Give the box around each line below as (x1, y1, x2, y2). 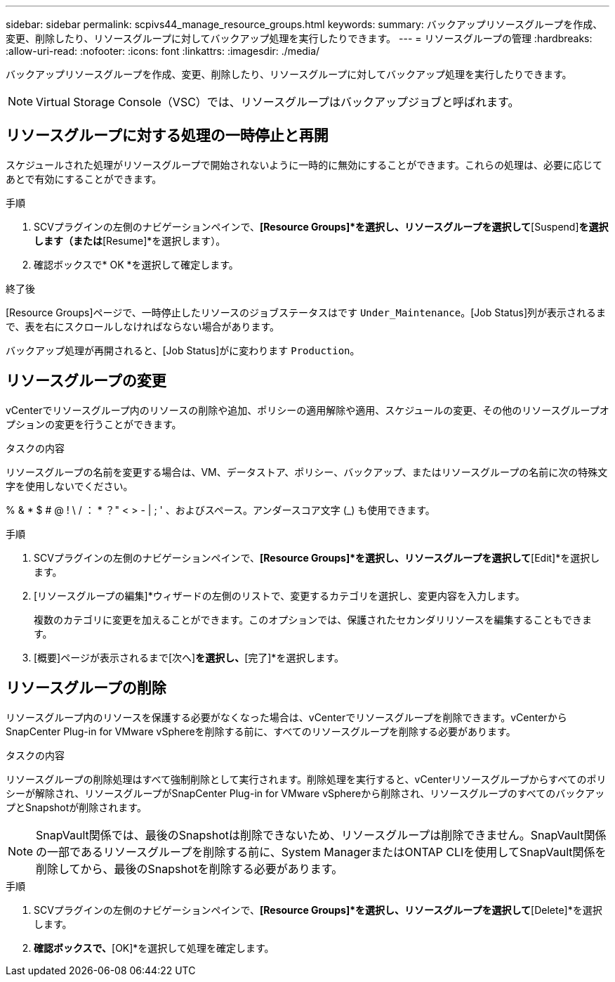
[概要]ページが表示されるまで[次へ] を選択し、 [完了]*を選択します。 (34, 651, 344, 664)
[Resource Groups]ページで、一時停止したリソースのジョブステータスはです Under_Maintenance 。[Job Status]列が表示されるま (6, 306, 607, 318)
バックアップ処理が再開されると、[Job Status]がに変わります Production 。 (6, 344, 360, 356)
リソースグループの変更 (6, 372, 166, 390)
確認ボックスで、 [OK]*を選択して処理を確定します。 (34, 941, 275, 954)
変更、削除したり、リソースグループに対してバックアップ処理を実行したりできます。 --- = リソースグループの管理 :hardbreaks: (6, 32, 593, 44)
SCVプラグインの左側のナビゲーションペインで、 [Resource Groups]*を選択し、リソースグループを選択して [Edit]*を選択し (34, 551, 600, 564)
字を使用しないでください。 (6, 479, 133, 492)
